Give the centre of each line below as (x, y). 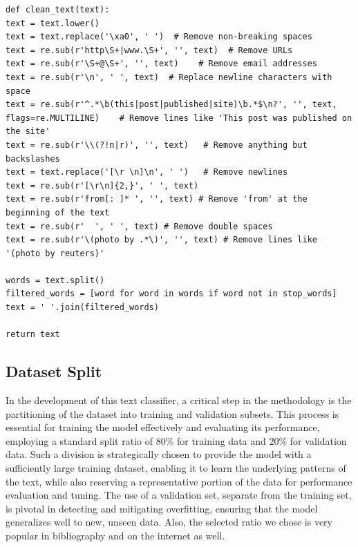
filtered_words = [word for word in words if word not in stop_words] (171, 294)
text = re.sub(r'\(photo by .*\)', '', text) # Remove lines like (162, 240)
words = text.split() (55, 280)
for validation (318, 440)
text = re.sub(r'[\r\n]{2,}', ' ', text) (102, 185)
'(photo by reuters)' (55, 253)
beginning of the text (58, 212)
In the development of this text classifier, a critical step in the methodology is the (179, 400)
